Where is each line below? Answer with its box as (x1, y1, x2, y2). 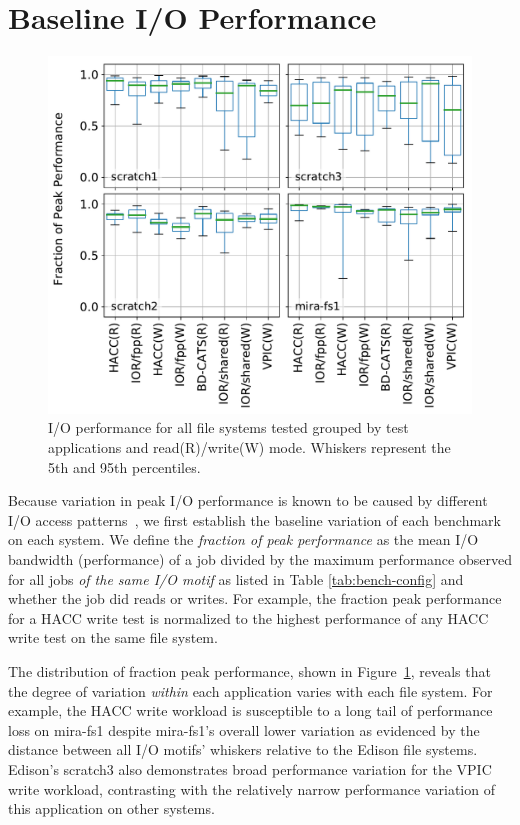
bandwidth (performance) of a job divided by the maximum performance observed (8, 549, 512, 570)
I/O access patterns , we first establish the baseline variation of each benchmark (8, 509, 501, 530)
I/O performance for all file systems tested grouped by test (48, 417, 409, 438)
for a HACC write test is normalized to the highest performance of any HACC (8, 607, 489, 628)
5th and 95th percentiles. (48, 456, 201, 477)
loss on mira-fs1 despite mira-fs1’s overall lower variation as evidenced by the (8, 719, 480, 740)
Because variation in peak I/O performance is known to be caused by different (8, 490, 488, 511)
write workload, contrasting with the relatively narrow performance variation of (8, 778, 495, 799)
